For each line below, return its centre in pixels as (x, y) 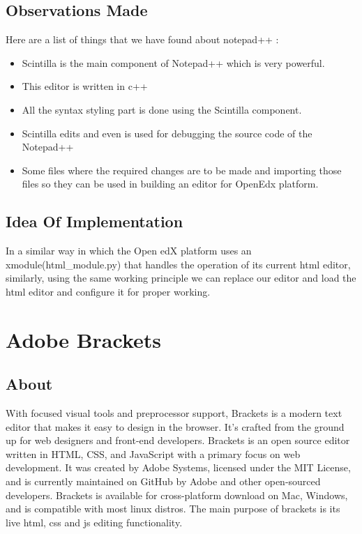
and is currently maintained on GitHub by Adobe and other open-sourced (163, 481)
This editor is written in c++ (85, 86)
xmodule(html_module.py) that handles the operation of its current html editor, (178, 264)
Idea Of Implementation (95, 221)
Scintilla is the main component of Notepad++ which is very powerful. (173, 62)
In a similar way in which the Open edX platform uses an (129, 251)
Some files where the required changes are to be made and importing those (182, 170)
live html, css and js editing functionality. (94, 522)
